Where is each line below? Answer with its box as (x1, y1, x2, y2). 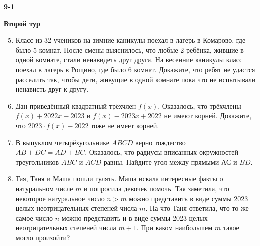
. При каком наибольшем (136, 222, 213, 233)
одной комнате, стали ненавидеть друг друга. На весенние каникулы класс (15, 54, 243, 65)
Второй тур (4, 18, 40, 28)
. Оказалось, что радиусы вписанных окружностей (85, 147, 239, 157)
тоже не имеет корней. (91, 120, 159, 130)
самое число (15, 212, 53, 223)
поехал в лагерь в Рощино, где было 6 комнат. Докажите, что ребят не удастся (15, 64, 255, 74)
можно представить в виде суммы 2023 (129, 193, 248, 203)
